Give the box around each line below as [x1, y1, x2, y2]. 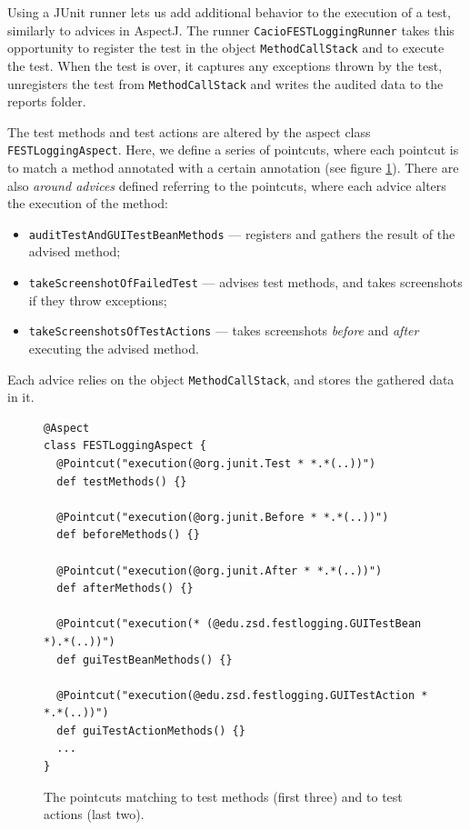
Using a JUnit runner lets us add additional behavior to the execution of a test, [7, 3, 451, 21]
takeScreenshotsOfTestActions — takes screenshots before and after [28, 321, 419, 340]
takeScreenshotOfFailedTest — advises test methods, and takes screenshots [28, 273, 463, 292]
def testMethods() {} [56, 475, 187, 488]
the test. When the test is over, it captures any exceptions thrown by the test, [7, 55, 443, 75]
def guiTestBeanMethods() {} [56, 653, 233, 666]
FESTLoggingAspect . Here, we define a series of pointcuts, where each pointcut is [7, 140, 459, 159]
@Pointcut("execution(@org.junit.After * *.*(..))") [56, 564, 383, 577]
